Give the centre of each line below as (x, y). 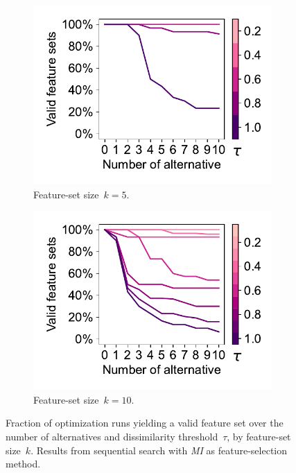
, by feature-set (259, 436)
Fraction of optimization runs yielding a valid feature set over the (145, 423)
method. (23, 464)
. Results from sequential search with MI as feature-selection (159, 450)
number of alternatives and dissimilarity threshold (112, 436)
